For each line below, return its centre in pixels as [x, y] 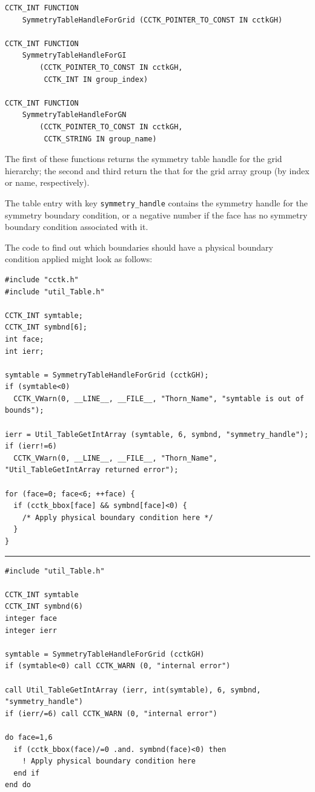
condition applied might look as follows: [79, 259]
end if [27, 773]
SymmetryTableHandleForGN [74, 115]
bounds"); [25, 411]
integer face [31, 618]
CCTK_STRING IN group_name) [100, 139]
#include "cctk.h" [42, 279]
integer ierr [31, 630]
